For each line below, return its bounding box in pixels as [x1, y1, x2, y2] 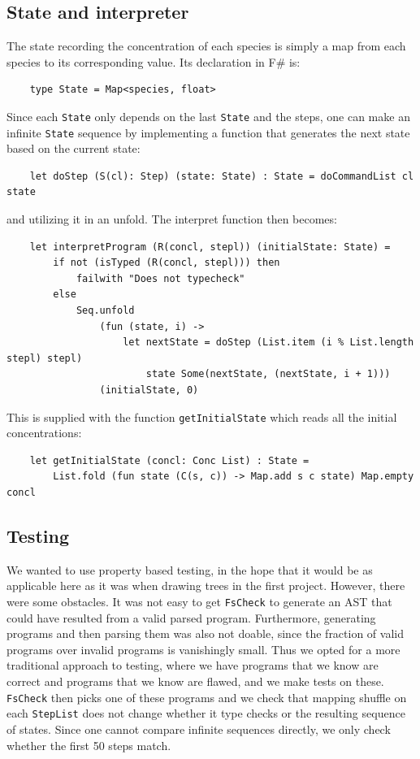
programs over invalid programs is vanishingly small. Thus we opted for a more [6, 640, 401, 657]
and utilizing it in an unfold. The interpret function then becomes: [6, 210, 337, 228]
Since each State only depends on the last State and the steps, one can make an [6, 107, 410, 124]
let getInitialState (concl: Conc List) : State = [29, 454, 310, 466]
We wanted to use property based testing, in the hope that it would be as [6, 561, 373, 578]
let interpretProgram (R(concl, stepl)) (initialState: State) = [29, 241, 391, 253]
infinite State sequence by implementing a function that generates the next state [6, 124, 410, 141]
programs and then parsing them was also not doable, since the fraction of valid [6, 625, 404, 642]
